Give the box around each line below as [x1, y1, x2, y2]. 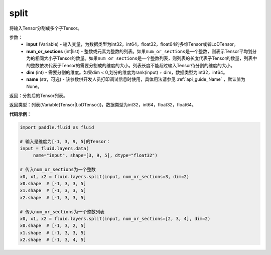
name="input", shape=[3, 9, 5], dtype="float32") [33, 153, 158, 158]
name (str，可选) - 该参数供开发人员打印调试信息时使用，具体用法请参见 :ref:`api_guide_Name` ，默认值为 [26, 76, 245, 82]
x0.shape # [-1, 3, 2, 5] [20, 223, 86, 228]
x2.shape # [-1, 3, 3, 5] [20, 195, 86, 200]
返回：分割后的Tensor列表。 [9, 93, 68, 99]
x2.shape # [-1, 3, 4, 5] [20, 237, 86, 243]
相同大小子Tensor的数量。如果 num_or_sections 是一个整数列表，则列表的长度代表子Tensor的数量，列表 [35, 55, 253, 61]
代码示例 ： [9, 111, 32, 117]
